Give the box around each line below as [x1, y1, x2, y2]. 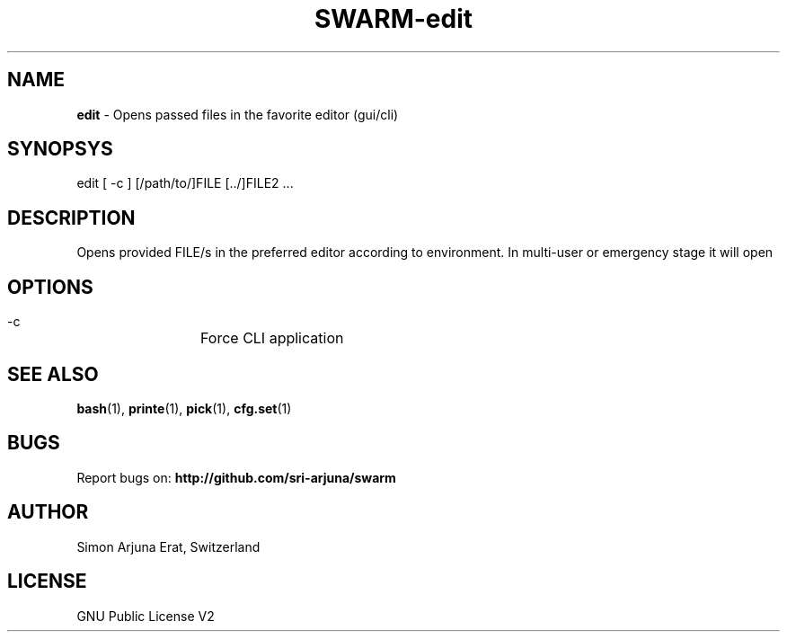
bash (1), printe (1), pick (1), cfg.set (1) [76, 400, 292, 416]
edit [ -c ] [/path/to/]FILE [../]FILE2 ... [76, 175, 294, 191]
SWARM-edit [314, 4, 473, 34]
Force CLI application [200, 329, 344, 348]
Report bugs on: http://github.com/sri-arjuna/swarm [76, 469, 396, 485]
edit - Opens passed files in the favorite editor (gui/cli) [76, 106, 399, 122]
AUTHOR [7, 501, 89, 524]
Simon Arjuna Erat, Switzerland [76, 538, 261, 555]
